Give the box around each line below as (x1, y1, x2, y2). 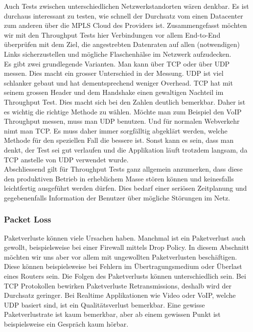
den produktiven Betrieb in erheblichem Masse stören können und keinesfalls (4, 173, 234, 183)
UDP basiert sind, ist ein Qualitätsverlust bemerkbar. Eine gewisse (4, 299, 205, 310)
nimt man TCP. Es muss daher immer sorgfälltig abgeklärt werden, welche (4, 125, 228, 135)
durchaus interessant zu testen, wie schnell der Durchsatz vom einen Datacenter (4, 10, 243, 21)
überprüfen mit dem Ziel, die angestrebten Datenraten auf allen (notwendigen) (4, 39, 240, 49)
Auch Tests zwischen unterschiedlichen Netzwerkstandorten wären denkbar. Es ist (4, 1, 249, 11)
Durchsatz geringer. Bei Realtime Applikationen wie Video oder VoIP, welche (4, 290, 236, 300)
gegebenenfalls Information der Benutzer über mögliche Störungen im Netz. (4, 192, 230, 202)
